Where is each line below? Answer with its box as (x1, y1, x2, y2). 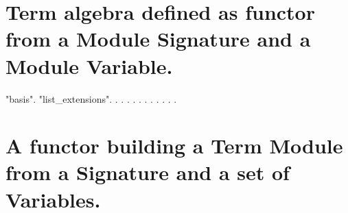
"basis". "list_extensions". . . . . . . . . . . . (5, 91, 177, 105)
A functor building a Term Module (5, 131, 343, 160)
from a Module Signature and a (5, 25, 311, 53)
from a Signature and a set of (5, 158, 290, 186)
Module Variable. (5, 51, 173, 79)
